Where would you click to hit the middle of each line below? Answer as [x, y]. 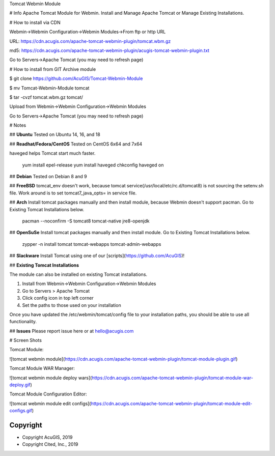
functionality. [23, 322]
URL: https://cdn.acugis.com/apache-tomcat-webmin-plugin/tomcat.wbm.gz [90, 41]
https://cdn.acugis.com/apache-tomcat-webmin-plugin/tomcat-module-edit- [172, 403]
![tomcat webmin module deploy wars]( [51, 378]
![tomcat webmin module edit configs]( [50, 403]
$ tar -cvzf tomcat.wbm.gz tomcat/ [46, 97]
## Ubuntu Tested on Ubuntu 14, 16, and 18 [55, 134]
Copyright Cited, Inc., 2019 [50, 444]
